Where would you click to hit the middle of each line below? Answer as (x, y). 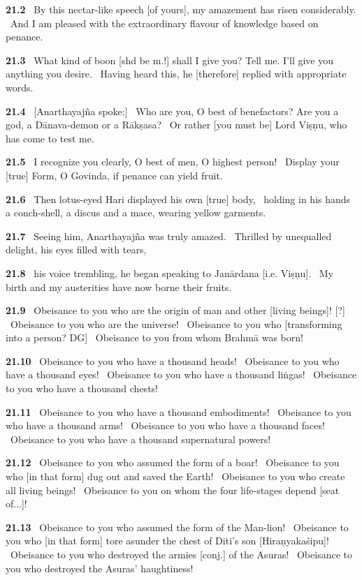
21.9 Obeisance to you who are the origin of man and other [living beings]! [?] (175, 310)
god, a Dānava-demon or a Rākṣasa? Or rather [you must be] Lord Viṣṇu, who (176, 125)
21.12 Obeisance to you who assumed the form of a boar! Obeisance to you (173, 462)
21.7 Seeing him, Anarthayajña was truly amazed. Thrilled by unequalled (169, 236)
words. (20, 87)
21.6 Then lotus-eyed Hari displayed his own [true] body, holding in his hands (178, 199)
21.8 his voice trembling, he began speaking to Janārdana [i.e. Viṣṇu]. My (169, 273)
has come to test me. (50, 138)
